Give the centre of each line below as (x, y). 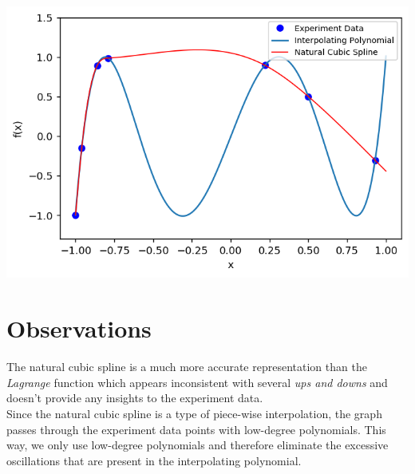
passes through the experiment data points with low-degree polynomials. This (196, 429)
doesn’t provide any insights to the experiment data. (135, 398)
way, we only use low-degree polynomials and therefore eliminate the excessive (198, 445)
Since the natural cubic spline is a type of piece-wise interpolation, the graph (194, 413)
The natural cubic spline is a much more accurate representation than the (187, 367)
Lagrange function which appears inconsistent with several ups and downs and (197, 382)
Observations (79, 328)
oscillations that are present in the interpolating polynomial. (154, 460)
